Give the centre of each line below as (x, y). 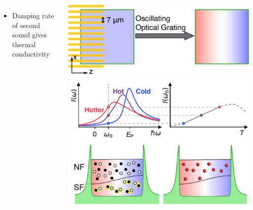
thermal (24, 44)
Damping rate (33, 15)
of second (26, 25)
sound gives (29, 35)
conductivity (31, 54)
